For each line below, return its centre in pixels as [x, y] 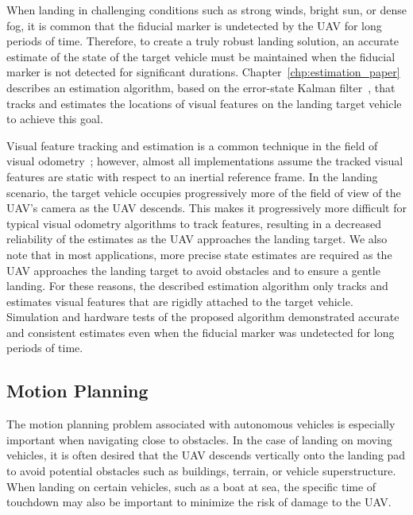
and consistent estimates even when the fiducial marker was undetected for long [201, 332]
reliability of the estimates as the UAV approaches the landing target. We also [197, 239]
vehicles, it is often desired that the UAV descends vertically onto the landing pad [206, 455]
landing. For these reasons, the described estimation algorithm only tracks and [197, 286]
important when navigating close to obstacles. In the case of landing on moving [199, 439]
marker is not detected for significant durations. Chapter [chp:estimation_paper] [203, 72]
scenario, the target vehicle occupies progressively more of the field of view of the [204, 192]
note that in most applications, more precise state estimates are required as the [199, 254]
